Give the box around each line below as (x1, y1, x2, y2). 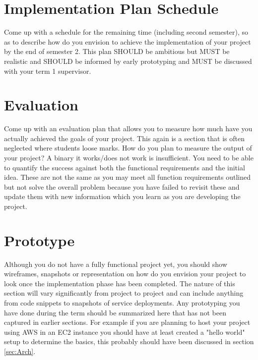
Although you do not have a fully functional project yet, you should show (4, 258, 227, 269)
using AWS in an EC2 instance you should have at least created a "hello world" (4, 326, 245, 337)
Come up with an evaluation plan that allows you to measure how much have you (4, 123, 253, 134)
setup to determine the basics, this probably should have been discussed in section (4, 336, 254, 347)
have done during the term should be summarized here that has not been (4, 307, 226, 317)
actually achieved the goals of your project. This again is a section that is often (4, 133, 245, 143)
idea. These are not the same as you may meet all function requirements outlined (4, 172, 251, 182)
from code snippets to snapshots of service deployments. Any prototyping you (4, 298, 240, 308)
